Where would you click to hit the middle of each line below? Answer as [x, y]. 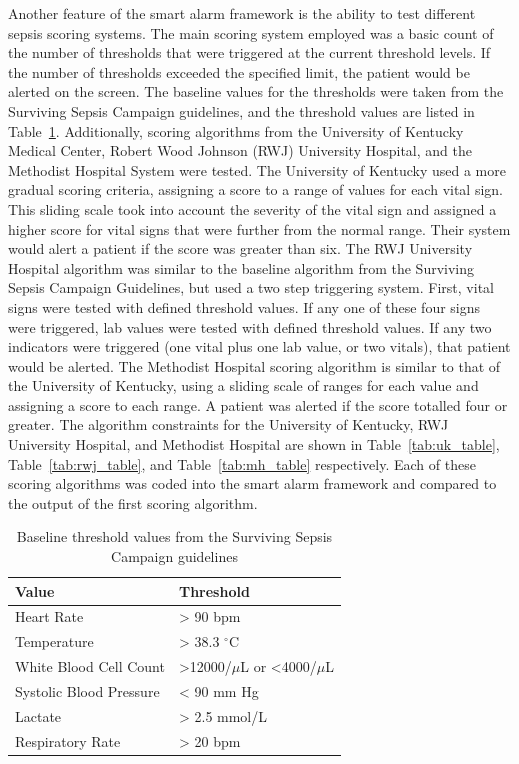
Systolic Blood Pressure [87, 691]
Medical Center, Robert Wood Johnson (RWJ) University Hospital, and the [240, 150]
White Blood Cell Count [90, 666]
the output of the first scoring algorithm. [133, 502]
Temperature [54, 641]
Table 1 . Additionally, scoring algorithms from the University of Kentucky [236, 130]
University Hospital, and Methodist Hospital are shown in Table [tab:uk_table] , [254, 444]
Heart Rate [49, 616]
